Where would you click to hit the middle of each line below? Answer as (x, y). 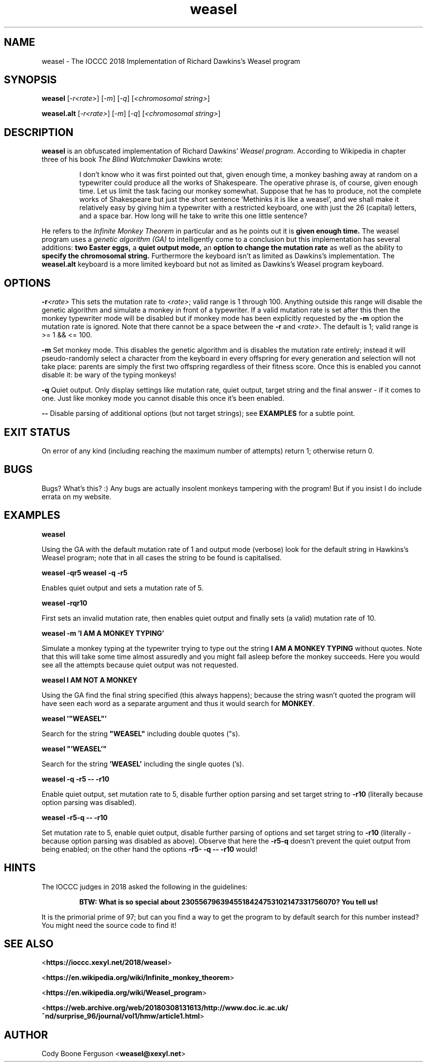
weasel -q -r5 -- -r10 (76, 779)
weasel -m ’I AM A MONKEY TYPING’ (103, 633)
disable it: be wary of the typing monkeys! (109, 375)
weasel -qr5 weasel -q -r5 (85, 572)
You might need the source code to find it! (109, 925)
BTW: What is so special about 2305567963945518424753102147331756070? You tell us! (229, 902)
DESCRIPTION (39, 132)
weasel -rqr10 (64, 603)
